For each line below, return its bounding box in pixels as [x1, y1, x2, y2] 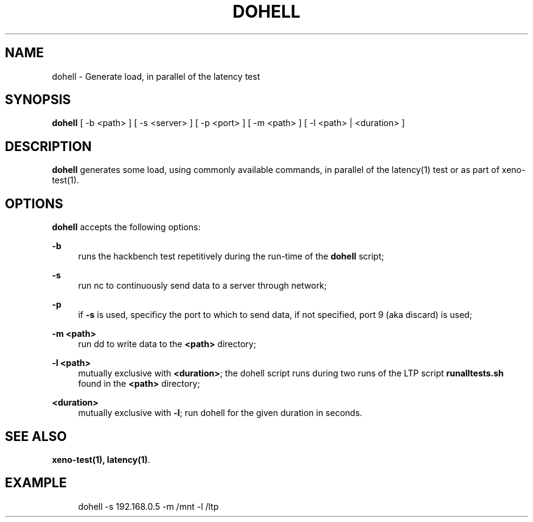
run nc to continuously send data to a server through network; [78, 280, 327, 291]
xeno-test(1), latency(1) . [52, 454, 150, 465]
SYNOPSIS [5, 92, 71, 108]
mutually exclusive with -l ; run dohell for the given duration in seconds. [78, 407, 363, 418]
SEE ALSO [5, 428, 67, 444]
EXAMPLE [5, 475, 67, 491]
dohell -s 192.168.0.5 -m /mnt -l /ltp [78, 501, 219, 512]
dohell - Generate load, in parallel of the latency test [52, 71, 260, 82]
